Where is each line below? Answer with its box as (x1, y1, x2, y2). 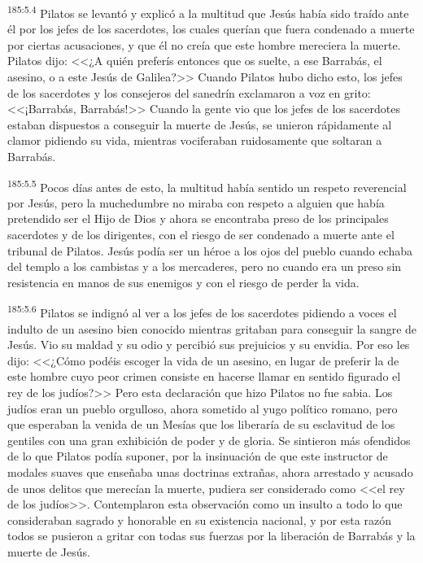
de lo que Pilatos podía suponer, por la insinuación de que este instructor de (7, 447, 388, 465)
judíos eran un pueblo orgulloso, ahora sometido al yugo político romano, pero (7, 399, 398, 417)
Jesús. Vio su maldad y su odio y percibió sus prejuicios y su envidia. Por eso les (7, 336, 410, 353)
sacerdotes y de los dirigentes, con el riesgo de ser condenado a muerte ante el (7, 226, 395, 243)
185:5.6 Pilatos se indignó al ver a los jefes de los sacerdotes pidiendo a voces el (7, 302, 397, 321)
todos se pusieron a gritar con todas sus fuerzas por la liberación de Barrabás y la (7, 527, 416, 544)
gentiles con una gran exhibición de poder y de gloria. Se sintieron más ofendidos (7, 431, 411, 448)
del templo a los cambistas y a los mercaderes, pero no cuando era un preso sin (7, 258, 402, 275)
